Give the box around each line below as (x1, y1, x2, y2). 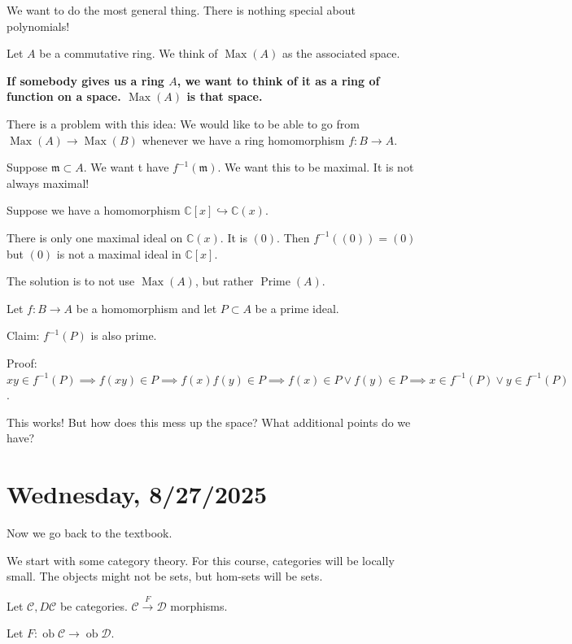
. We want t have (83, 159, 169, 176)
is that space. (186, 88, 263, 105)
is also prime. (90, 327, 157, 344)
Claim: (7, 327, 40, 344)
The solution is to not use (7, 272, 135, 289)
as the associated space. (282, 45, 400, 62)
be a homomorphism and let (76, 299, 217, 316)
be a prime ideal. (255, 299, 339, 316)
